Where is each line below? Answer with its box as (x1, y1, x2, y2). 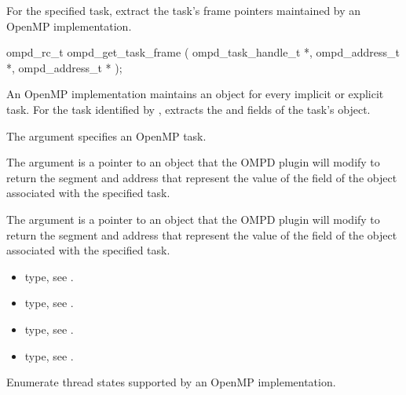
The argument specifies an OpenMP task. (6, 127, 207, 144)
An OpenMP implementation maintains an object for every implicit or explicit (6, 86, 384, 102)
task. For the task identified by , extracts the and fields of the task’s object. (6, 101, 371, 117)
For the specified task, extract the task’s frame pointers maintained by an (6, 2, 361, 18)
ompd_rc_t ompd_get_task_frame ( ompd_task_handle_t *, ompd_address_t (6, 44, 400, 60)
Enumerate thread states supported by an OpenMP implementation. (6, 374, 336, 390)
